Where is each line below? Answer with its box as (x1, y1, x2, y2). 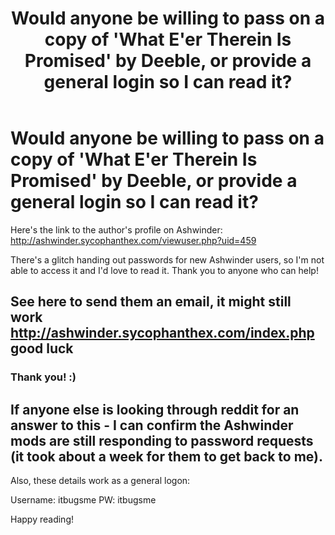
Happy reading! (10, 513, 74, 526)
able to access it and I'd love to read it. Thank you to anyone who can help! (10, 264, 319, 276)
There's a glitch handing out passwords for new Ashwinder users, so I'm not (10, 253, 325, 266)
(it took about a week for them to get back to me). (10, 448, 323, 465)
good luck (10, 340, 74, 357)
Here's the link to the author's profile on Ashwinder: (10, 223, 223, 236)
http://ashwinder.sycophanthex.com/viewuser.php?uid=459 (10, 234, 257, 246)
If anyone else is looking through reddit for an (10, 401, 300, 418)
